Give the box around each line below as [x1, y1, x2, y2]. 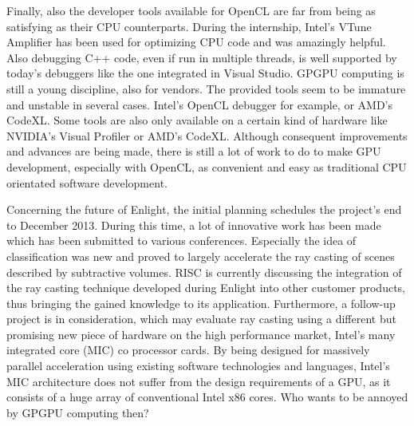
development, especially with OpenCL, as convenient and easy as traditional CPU [6, 158, 407, 175]
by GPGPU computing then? [6, 404, 149, 420]
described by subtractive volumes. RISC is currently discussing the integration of [6, 263, 402, 280]
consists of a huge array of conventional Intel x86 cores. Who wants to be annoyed [6, 389, 408, 405]
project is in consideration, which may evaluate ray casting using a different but [6, 310, 396, 327]
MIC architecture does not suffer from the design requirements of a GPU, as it [6, 373, 391, 389]
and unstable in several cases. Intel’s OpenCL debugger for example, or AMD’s [6, 96, 392, 112]
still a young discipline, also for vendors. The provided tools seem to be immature [6, 80, 406, 97]
